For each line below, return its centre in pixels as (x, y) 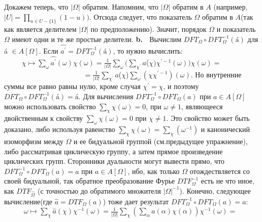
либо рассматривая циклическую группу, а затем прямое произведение (113, 151)
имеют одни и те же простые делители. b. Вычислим (97, 39)
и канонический (225, 129)
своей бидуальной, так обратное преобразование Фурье (90, 181)
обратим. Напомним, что (121, 7)
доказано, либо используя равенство (60, 129)
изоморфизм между (34, 141)
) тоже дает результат (136, 201)
